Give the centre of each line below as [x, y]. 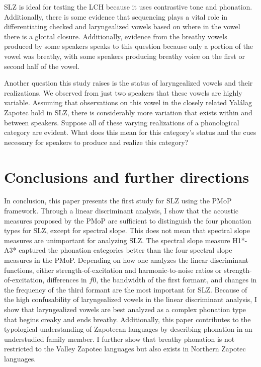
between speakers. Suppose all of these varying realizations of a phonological [122, 122]
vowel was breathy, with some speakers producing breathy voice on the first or [124, 56]
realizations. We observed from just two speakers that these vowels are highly [123, 92]
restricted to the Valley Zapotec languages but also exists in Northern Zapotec [125, 349]
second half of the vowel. [42, 66]
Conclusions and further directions [127, 176]
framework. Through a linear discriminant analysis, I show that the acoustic [121, 211]
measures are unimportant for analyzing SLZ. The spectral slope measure [117, 240]
